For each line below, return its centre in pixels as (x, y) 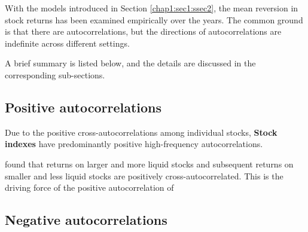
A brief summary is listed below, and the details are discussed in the (130, 63)
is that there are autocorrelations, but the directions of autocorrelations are (143, 31)
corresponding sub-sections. (55, 74)
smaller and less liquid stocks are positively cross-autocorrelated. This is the (144, 175)
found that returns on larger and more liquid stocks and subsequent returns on (149, 164)
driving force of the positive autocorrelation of (89, 187)
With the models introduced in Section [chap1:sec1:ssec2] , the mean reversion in (152, 8)
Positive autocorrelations (83, 107)
